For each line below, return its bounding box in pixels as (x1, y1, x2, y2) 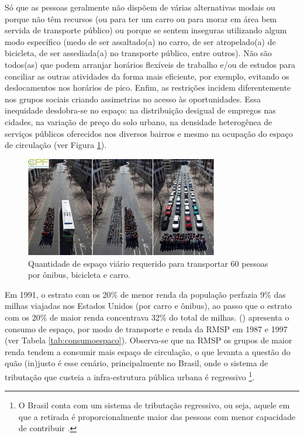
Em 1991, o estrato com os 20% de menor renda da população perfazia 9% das (5, 288, 286, 300)
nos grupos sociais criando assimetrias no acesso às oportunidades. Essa (5, 92, 261, 105)
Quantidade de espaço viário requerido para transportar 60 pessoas (28, 257, 268, 269)
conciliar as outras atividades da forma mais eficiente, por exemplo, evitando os (5, 70, 289, 82)
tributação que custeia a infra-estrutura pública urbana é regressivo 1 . (5, 369, 255, 383)
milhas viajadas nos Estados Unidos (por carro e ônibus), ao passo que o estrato (5, 300, 292, 312)
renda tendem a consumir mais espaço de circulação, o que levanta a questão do (5, 345, 291, 357)
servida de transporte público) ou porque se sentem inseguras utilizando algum (5, 24, 287, 36)
